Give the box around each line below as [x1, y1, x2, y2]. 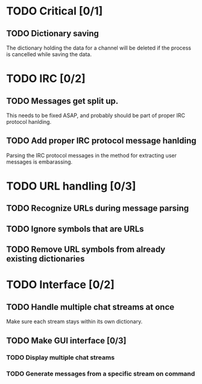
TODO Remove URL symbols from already [6, 245, 166, 255]
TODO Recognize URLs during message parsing [6, 203, 189, 214]
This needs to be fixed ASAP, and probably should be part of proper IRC [6, 112, 186, 119]
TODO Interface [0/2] [6, 278, 115, 292]
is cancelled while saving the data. [6, 51, 92, 58]
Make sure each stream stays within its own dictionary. [6, 318, 143, 325]
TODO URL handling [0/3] [6, 179, 136, 193]
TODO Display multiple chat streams [6, 353, 115, 362]
